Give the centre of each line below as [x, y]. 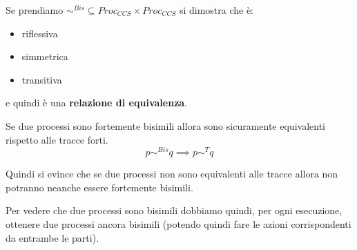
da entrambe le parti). [52, 237]
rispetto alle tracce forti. [57, 139]
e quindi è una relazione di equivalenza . [97, 103]
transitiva [42, 79]
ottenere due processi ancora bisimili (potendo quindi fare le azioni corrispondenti [178, 224]
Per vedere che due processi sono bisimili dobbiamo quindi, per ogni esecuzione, [174, 210]
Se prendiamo [35, 10]
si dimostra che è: [216, 10]
